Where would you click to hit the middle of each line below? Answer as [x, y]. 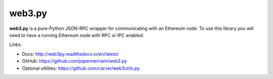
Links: [16, 45]
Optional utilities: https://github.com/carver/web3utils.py [81, 68]
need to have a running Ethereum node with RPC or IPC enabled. [77, 35]
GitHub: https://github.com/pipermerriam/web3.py [75, 61]
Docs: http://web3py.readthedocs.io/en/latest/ [70, 54]
